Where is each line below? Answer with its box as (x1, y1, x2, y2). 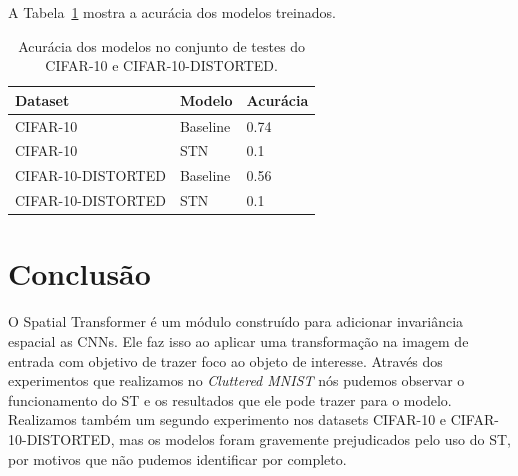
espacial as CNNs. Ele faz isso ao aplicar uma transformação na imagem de (8, 330, 469, 351)
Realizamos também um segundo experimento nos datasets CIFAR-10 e (8, 409, 447, 430)
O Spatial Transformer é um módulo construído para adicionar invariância (8, 311, 464, 332)
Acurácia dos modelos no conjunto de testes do (18, 35, 306, 56)
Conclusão (8, 253, 151, 294)
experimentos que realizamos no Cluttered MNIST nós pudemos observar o (8, 370, 465, 391)
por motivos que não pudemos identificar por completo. (8, 448, 347, 469)
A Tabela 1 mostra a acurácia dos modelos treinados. (8, 2, 336, 22)
